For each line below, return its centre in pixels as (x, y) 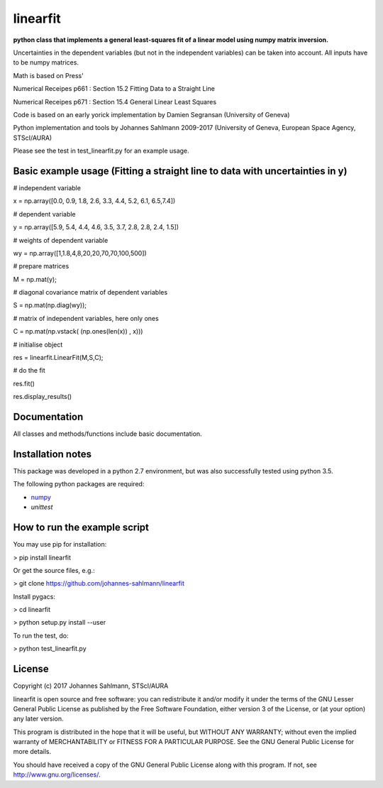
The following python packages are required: (79, 484)
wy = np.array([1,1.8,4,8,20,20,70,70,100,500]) (80, 253)
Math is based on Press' (49, 75)
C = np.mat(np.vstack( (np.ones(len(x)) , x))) (78, 332)
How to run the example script (81, 528)
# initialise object (38, 344)
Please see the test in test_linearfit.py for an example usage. (101, 151)
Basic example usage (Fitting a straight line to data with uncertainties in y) (180, 171)
